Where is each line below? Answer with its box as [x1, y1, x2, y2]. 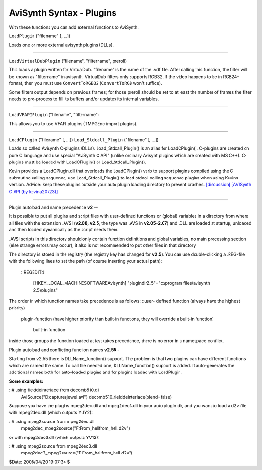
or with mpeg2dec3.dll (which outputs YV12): [9, 434, 99, 440]
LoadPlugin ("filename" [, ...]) [9, 33, 71, 39]
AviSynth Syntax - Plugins [9, 7, 116, 18]
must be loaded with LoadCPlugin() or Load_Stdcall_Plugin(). [24, 159, 147, 165]
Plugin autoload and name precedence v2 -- [9, 204, 98, 210]
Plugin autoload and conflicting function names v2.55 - [9, 347, 120, 353]
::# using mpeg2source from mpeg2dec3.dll [9, 443, 97, 449]
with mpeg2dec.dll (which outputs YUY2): [9, 410, 93, 416]
